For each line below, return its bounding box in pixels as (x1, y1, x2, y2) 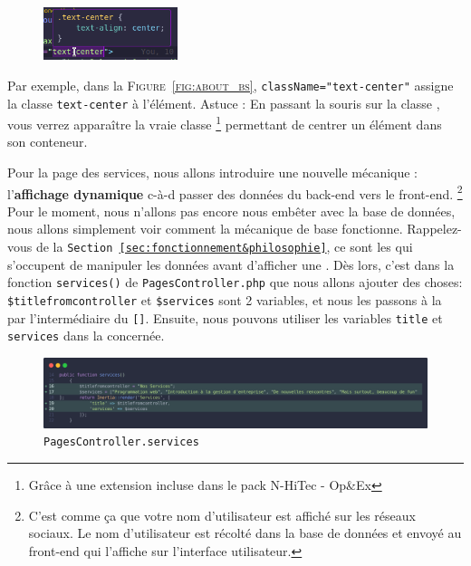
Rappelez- (407, 219, 462, 238)
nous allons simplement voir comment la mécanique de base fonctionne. (7, 219, 403, 238)
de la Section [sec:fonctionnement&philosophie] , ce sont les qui (35, 237, 413, 256)
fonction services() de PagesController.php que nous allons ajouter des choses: (7, 273, 463, 292)
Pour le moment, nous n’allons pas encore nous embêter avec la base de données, (7, 201, 456, 220)
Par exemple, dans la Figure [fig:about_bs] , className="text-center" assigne (7, 75, 454, 94)
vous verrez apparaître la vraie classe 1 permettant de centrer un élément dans (7, 112, 442, 133)
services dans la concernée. (7, 326, 165, 345)
